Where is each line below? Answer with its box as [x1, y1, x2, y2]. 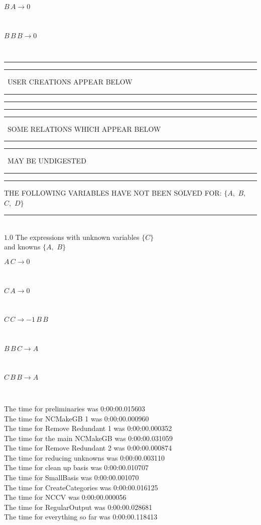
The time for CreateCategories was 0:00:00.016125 [4, 482, 158, 492]
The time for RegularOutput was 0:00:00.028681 [4, 501, 153, 512]
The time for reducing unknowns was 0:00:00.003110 [4, 452, 165, 463]
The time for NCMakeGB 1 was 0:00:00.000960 [4, 413, 149, 423]
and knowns [4, 241, 41, 252]
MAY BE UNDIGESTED [7, 155, 86, 166]
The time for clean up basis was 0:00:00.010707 [4, 462, 149, 473]
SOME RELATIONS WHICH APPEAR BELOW [7, 123, 161, 134]
